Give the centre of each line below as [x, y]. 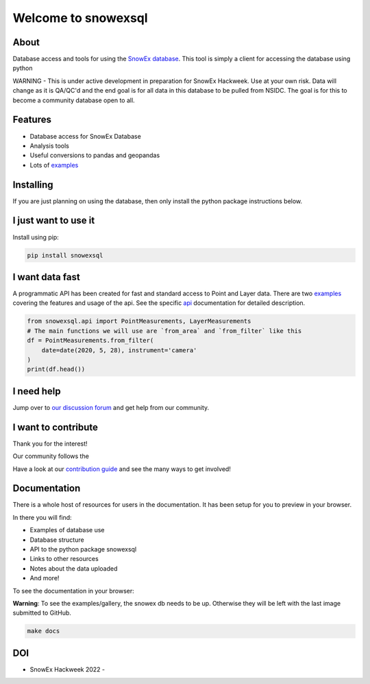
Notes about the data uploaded [74, 568]
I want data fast [46, 277]
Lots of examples [54, 165]
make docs [44, 631]
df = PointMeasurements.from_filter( [90, 341]
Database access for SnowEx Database [86, 136]
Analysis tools [50, 146]
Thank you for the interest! [50, 444]
